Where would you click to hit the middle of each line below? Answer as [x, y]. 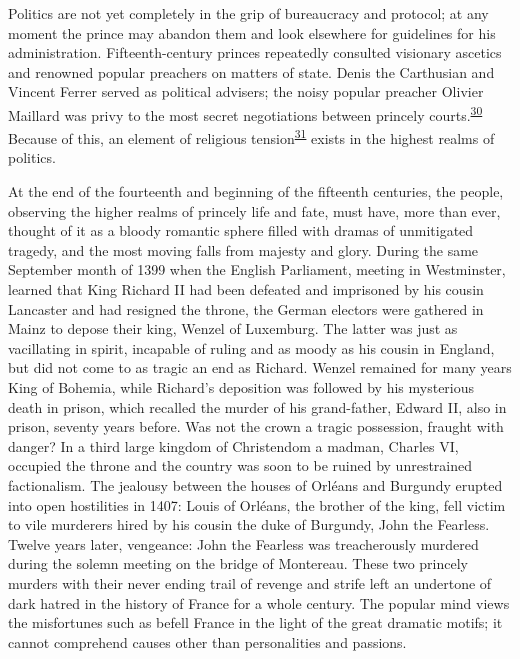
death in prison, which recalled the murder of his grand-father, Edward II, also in [257, 406]
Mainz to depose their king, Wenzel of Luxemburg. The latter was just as [233, 328]
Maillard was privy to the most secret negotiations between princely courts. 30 [245, 113]
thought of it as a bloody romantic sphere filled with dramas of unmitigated [241, 230]
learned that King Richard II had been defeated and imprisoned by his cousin [246, 289]
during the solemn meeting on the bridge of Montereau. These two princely [238, 563]
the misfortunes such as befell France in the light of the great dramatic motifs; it [255, 622]
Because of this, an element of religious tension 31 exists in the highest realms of [251, 136]
